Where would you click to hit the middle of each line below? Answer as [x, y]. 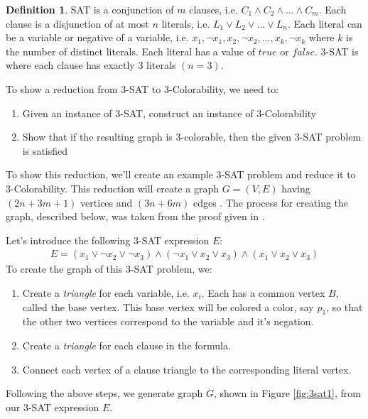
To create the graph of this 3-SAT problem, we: [109, 269]
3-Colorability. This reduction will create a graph [113, 188]
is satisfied [45, 150]
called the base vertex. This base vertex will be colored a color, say [168, 306]
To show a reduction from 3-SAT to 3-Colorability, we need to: [142, 88]
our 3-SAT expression [53, 407]
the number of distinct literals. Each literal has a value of [130, 51]
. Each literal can [325, 23]
